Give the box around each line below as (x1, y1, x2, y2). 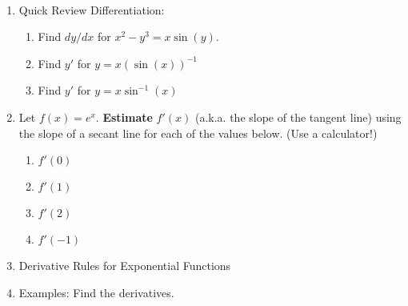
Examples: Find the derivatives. (18, 284, 174, 300)
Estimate (102, 108, 153, 125)
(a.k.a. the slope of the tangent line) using (194, 108, 402, 125)
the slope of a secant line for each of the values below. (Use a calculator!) (18, 124, 378, 141)
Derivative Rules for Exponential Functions (18, 257, 231, 274)
